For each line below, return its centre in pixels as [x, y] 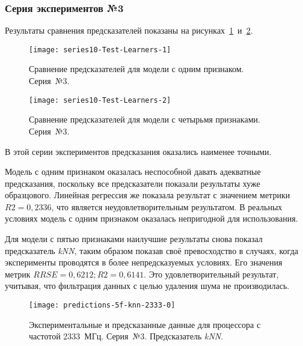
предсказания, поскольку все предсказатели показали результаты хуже [133, 183]
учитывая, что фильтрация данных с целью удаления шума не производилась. [147, 286]
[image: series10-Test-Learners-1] [100, 50]
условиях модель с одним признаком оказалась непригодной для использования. [151, 218]
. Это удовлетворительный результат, [211, 274]
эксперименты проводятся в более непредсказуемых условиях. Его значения [144, 262]
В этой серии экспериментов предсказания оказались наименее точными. [138, 151]
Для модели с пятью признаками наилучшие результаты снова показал [134, 239]
